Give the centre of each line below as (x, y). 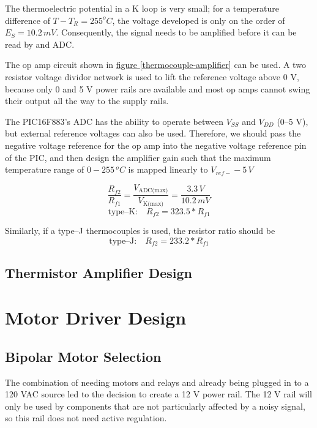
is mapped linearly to (168, 169)
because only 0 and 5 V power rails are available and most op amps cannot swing (158, 88)
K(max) (153, 204)
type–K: (123, 212)
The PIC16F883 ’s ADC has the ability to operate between (114, 121)
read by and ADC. (40, 44)
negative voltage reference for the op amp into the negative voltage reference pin (156, 145)
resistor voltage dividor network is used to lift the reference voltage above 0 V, (152, 76)
